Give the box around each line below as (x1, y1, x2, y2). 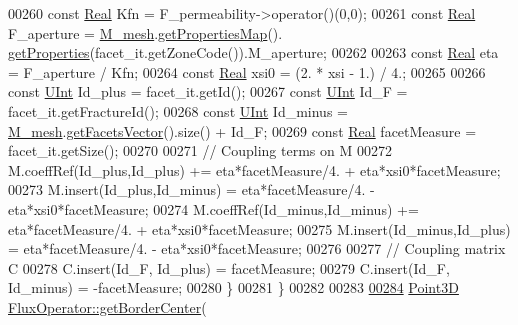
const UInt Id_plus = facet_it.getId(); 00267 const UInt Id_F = (8, 81, 408, 102)
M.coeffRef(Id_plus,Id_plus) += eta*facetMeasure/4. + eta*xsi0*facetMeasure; (8, 159, 501, 180)
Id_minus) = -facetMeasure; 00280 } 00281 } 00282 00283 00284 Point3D (8, 277, 459, 298)
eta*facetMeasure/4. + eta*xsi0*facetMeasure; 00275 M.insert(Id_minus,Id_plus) (8, 218, 511, 239)
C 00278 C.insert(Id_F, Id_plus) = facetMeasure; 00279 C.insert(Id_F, (8, 257, 450, 278)
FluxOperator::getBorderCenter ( (8, 296, 207, 317)
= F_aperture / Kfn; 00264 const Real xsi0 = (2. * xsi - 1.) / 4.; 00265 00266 (8, 61, 486, 82)
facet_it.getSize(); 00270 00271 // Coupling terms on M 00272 (8, 140, 392, 161)
